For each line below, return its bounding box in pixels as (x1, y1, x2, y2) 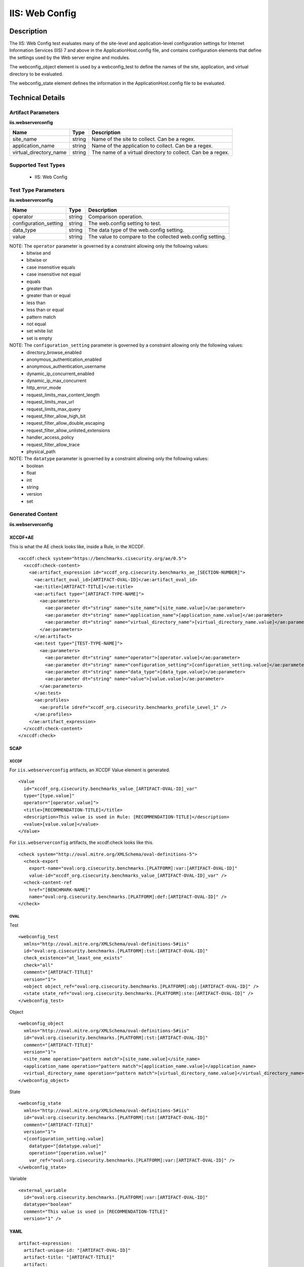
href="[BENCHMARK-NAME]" (28, 887, 91, 892)
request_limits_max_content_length (26, 392, 100, 398)
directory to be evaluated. (9, 71, 63, 77)
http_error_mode (26, 385, 61, 391)
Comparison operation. (88, 213, 143, 220)
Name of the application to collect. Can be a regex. (91, 142, 213, 149)
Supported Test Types (9, 161, 65, 168)
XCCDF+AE (9, 534, 34, 540)
